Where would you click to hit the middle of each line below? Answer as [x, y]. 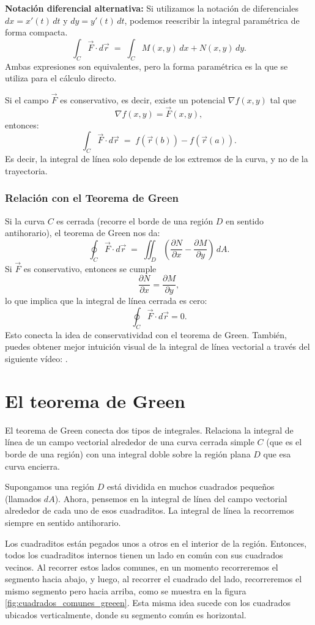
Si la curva [25, 220]
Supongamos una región [50, 486]
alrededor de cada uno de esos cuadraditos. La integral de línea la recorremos [150, 510]
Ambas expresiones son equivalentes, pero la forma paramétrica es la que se [146, 66]
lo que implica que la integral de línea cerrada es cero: [106, 301]
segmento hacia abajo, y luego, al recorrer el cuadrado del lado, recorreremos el [154, 579]
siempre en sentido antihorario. [63, 522]
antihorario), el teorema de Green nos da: [83, 233]
